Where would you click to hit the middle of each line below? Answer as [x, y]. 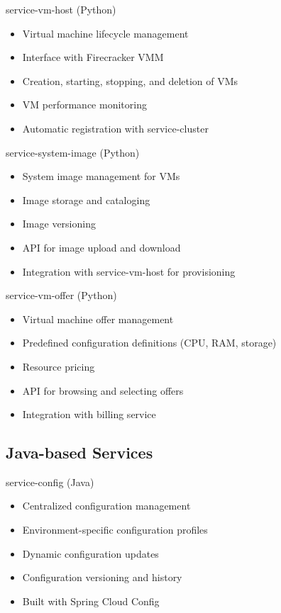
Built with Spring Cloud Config [91, 601]
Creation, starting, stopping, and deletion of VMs [130, 80]
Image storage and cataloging [86, 199]
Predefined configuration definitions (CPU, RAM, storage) [149, 343]
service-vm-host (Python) [61, 9]
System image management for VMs [101, 176]
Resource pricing [59, 366]
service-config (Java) [50, 482]
